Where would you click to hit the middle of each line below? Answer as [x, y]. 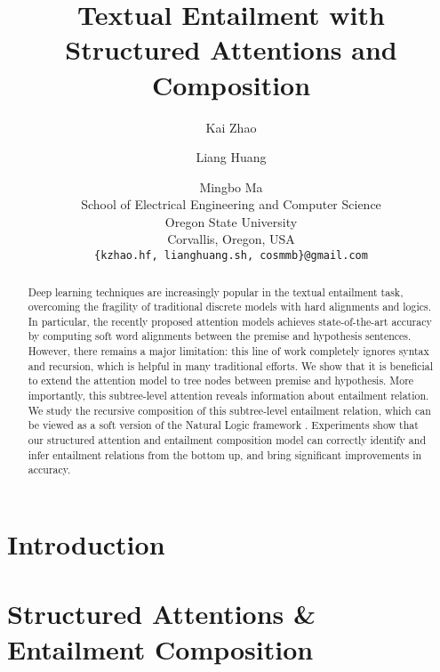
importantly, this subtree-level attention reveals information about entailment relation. [228, 396]
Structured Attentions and [231, 49]
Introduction [86, 544]
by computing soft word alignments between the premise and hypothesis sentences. [220, 336]
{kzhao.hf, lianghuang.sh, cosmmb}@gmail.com [231, 256]
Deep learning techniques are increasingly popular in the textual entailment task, [216, 291]
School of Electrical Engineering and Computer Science [231, 204]
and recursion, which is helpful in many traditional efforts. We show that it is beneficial [231, 365]
